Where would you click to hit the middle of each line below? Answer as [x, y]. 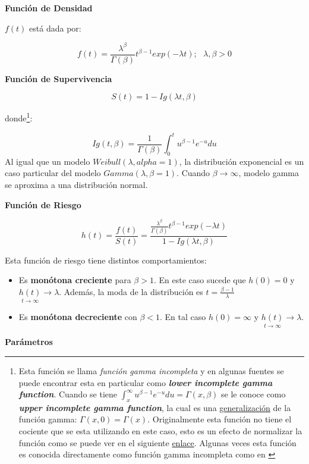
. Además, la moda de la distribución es [131, 291]
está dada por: [55, 28]
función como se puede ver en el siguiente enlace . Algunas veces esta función [157, 442]
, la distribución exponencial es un [242, 161]
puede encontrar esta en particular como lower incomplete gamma [146, 382]
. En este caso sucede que [200, 280]
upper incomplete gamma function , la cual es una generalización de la [155, 407]
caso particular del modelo [53, 173]
